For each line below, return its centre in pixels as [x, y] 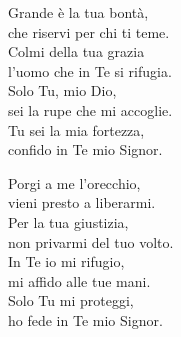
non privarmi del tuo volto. [91, 241]
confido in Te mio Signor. [85, 149]
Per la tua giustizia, [68, 221]
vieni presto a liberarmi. [82, 202]
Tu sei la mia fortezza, [76, 129]
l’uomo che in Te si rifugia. [90, 70]
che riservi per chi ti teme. [89, 31]
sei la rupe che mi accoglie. [90, 109]
